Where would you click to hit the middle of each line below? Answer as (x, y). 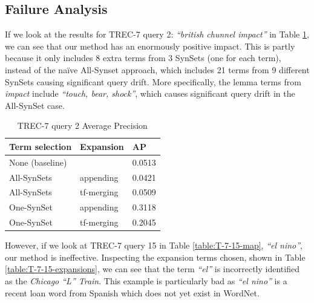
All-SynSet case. (35, 105)
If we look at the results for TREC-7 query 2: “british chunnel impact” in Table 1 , (157, 34)
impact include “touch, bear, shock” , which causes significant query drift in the (150, 93)
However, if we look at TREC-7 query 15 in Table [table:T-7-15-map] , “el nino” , (154, 245)
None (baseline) (38, 162)
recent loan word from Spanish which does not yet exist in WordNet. (132, 292)
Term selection (41, 146)
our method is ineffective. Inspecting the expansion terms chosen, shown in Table (155, 257)
